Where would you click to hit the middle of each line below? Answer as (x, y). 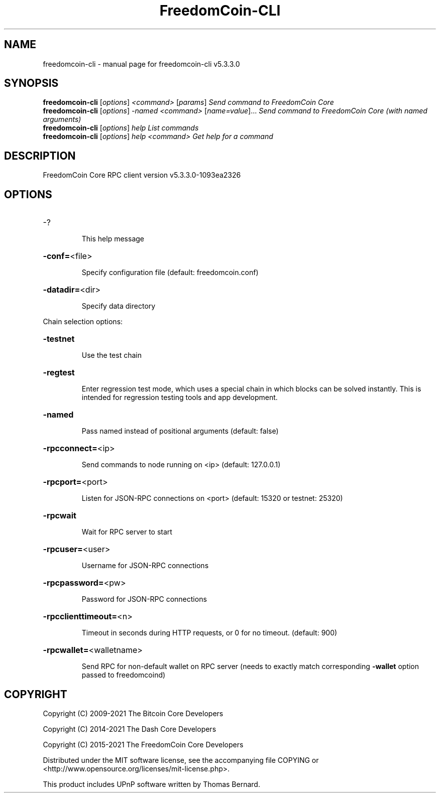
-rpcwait (60, 516)
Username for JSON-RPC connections (145, 566)
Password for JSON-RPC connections (144, 599)
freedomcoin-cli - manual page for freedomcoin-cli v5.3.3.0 (141, 64)
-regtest (59, 373)
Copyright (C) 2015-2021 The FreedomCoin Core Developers (143, 744)
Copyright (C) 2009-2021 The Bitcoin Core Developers (133, 713)
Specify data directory (119, 306)
